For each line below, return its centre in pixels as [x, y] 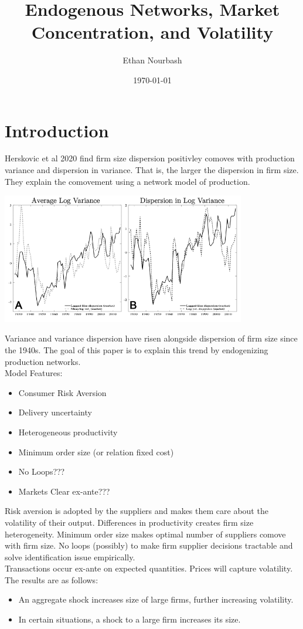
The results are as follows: [52, 579]
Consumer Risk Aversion [62, 392]
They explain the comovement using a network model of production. [127, 181]
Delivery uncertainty [55, 412]
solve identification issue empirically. [70, 557]
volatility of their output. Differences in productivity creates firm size [129, 522]
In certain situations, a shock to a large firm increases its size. [130, 619]
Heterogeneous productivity [68, 432]
